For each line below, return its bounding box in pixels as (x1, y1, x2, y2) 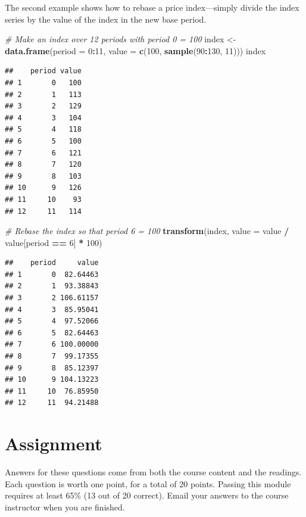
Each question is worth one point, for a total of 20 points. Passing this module (5, 477, 291, 490)
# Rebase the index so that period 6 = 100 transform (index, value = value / (5, 225, 289, 237)
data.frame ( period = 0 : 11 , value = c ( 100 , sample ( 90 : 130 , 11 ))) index (5, 44, 266, 57)
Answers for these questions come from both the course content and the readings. (5, 466, 302, 478)
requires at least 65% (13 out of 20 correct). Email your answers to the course (5, 489, 289, 502)
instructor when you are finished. (5, 500, 125, 513)
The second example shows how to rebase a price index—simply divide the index (5, 1, 299, 13)
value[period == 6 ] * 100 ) (5, 236, 102, 248)
